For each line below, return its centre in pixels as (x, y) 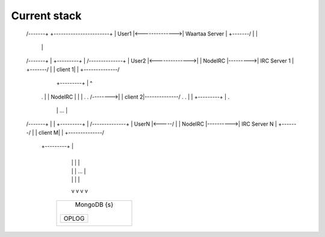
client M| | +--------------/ (71, 132)
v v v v (80, 191)
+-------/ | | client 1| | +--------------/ (73, 69)
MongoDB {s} (94, 205)
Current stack (46, 16)
